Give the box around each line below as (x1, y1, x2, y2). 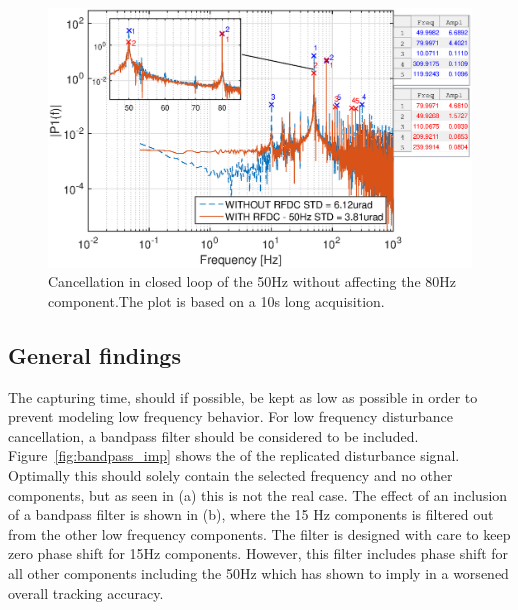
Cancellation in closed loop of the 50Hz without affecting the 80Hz (48, 271, 457, 292)
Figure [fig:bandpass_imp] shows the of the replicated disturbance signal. (8, 445, 460, 466)
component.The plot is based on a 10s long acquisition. (48, 290, 385, 311)
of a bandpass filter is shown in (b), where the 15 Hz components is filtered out (8, 504, 494, 525)
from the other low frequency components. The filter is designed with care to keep (8, 523, 511, 544)
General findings (8, 339, 181, 370)
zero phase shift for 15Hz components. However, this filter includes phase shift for (8, 543, 509, 564)
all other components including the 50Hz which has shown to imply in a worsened (8, 562, 509, 583)
